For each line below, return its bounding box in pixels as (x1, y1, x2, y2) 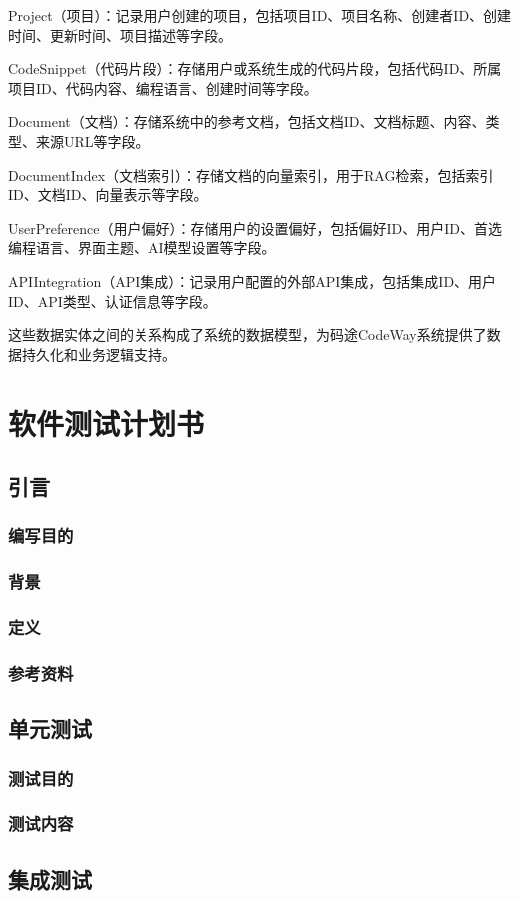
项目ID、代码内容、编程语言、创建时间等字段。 (8, 77, 318, 98)
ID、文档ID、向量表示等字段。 (8, 184, 208, 205)
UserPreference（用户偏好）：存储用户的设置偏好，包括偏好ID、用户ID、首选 (8, 217, 502, 238)
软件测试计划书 (8, 402, 205, 443)
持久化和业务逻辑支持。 (21, 343, 176, 364)
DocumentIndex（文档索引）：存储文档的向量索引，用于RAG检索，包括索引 (8, 164, 494, 185)
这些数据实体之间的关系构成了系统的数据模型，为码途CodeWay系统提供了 (8, 324, 487, 345)
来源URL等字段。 (35, 130, 150, 151)
